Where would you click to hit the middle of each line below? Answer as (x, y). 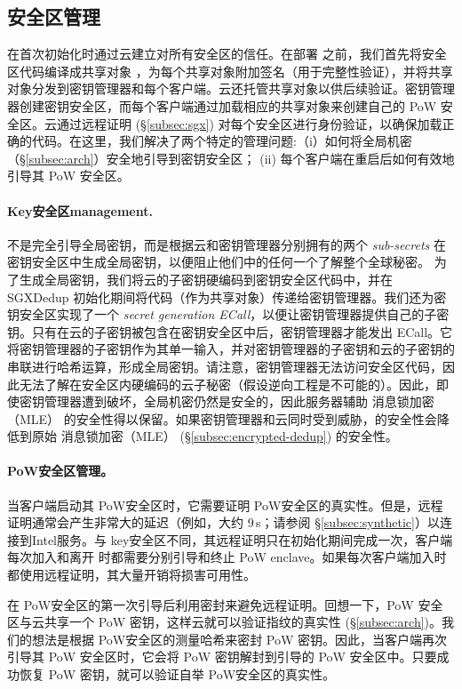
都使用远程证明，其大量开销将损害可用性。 (131, 575)
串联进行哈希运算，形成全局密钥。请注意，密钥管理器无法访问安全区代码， (225, 366)
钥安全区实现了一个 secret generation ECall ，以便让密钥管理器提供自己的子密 (228, 314)
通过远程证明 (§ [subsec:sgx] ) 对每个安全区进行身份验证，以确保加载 (249, 123)
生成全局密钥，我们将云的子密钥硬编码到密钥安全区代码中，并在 (206, 279)
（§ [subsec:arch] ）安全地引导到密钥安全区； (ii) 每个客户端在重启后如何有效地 (231, 158)
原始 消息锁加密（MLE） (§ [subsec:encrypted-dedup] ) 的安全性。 (215, 436)
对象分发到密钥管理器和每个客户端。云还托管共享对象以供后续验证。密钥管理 (231, 88)
